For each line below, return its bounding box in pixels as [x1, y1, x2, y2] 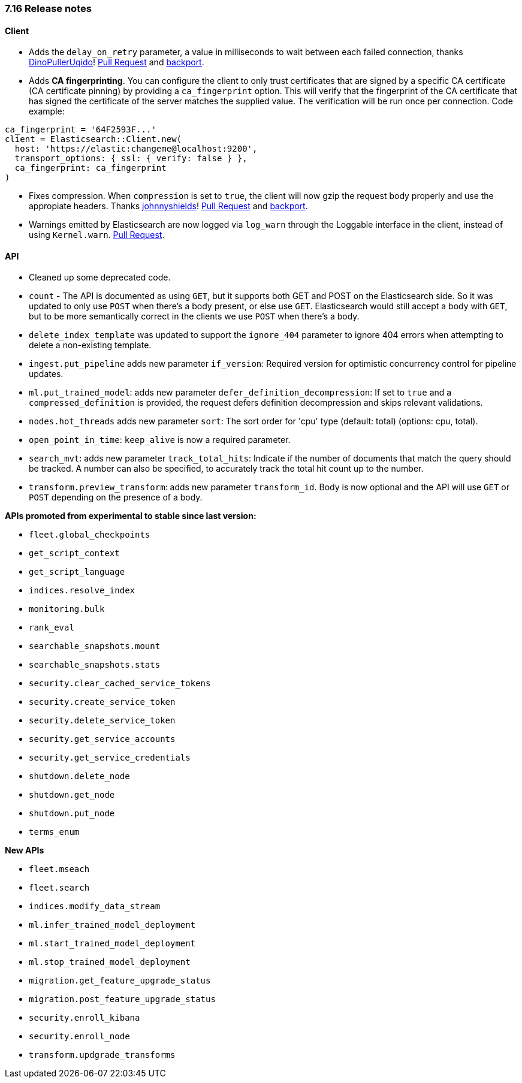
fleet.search [29, 883, 90, 893]
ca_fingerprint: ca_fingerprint [14, 163, 167, 173]
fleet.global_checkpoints [29, 530, 150, 540]
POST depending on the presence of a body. [29, 492, 203, 503]
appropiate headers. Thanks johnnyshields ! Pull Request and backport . [29, 201, 308, 212]
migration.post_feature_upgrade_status [29, 994, 216, 1004]
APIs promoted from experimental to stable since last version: [5, 511, 257, 521]
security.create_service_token [29, 697, 176, 707]
